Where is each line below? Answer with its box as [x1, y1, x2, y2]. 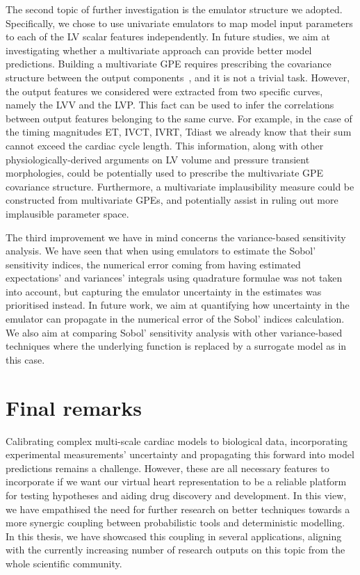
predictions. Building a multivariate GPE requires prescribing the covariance [6, 56, 332, 71]
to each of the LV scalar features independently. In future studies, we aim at [6, 29, 330, 44]
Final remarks [6, 393, 142, 421]
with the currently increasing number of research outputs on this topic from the [6, 542, 345, 557]
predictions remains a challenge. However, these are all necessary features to [6, 460, 329, 475]
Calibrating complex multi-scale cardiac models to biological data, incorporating [6, 433, 347, 448]
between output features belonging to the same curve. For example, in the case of [6, 111, 352, 125]
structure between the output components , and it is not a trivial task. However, [6, 70, 350, 84]
